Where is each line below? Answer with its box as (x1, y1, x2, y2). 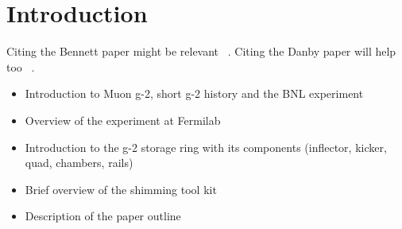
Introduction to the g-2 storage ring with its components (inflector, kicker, (25, 138, 387, 155)
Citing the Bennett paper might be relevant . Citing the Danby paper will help (6, 43, 396, 60)
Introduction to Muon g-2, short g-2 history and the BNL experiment (25, 85, 364, 102)
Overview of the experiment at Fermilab (25, 111, 221, 128)
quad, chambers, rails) (25, 154, 133, 171)
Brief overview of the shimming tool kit (25, 180, 217, 197)
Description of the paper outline (25, 208, 181, 224)
